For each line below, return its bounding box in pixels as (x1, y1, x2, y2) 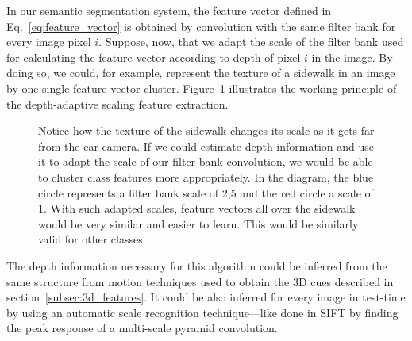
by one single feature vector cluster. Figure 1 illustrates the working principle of (6, 79, 397, 96)
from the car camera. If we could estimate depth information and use (38, 137, 375, 154)
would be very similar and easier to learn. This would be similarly (38, 215, 359, 232)
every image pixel (6, 33, 91, 50)
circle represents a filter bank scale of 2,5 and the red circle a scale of (38, 184, 374, 201)
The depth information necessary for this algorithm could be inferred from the (6, 257, 387, 274)
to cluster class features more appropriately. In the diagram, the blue (38, 168, 374, 185)
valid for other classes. (38, 231, 146, 247)
